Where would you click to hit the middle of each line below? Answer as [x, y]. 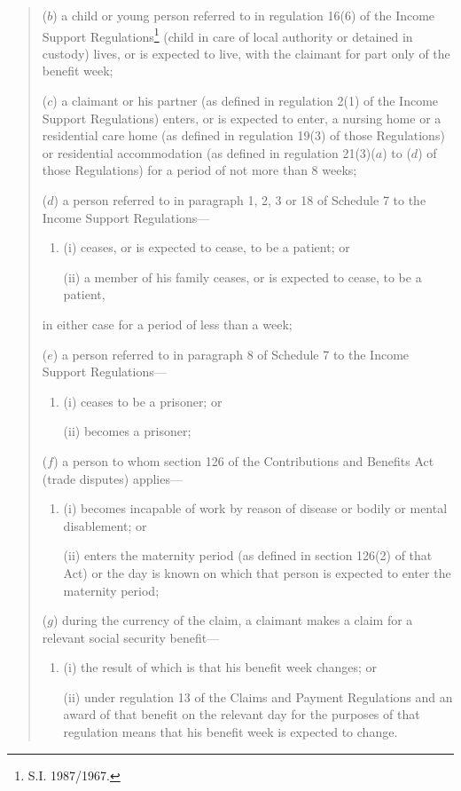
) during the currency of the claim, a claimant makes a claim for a [233, 620]
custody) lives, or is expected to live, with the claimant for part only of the [246, 53]
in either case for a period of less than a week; [167, 324]
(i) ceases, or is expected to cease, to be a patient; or [207, 247]
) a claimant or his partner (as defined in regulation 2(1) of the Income [246, 101]
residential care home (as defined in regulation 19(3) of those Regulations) [243, 135]
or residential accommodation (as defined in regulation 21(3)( [209, 152]
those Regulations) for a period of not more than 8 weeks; [199, 170]
